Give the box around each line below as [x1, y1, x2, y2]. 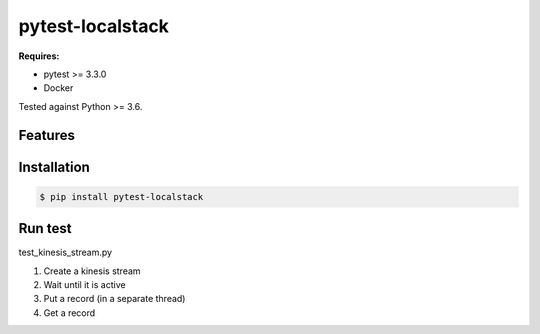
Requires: [18, 50, 60, 62]
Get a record [43, 306, 96, 319]
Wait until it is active [43, 279, 126, 291]
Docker [43, 82, 74, 94]
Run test [18, 220, 72, 237]
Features [18, 126, 75, 144]
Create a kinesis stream [43, 265, 141, 277]
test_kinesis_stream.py [18, 246, 113, 259]
